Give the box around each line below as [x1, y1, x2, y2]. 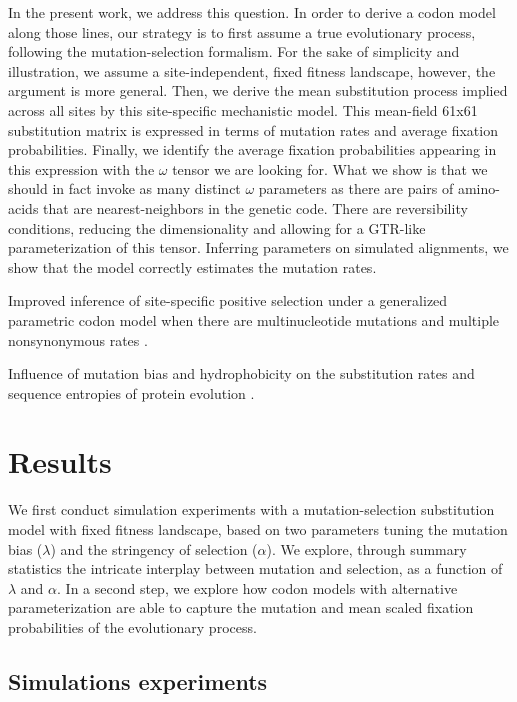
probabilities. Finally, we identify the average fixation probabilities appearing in [8, 139, 497, 160]
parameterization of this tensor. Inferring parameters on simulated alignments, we [8, 237, 509, 258]
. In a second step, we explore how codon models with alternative [57, 577, 458, 598]
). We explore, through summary [266, 538, 467, 559]
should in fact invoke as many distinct [8, 178, 241, 199]
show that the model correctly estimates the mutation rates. [8, 256, 377, 277]
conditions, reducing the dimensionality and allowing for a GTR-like [8, 217, 426, 238]
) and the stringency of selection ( [50, 538, 258, 559]
